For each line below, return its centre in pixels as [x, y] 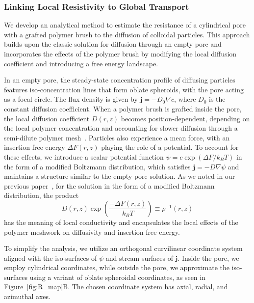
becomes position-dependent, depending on [185, 118]
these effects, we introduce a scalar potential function [84, 156]
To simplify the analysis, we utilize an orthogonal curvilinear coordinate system [123, 248]
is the [217, 99]
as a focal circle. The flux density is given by [71, 99]
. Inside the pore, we [208, 258]
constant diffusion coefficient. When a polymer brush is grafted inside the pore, [123, 108]
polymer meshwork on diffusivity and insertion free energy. [92, 232]
